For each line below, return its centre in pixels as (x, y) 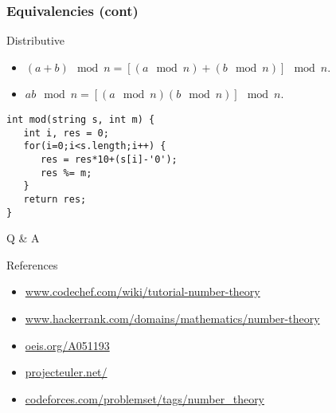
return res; (55, 199)
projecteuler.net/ (66, 372)
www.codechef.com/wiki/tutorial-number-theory (143, 291)
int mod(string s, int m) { (81, 120)
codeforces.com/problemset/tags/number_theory (145, 398)
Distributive (36, 40)
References (32, 264)
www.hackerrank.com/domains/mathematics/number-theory (172, 319)
